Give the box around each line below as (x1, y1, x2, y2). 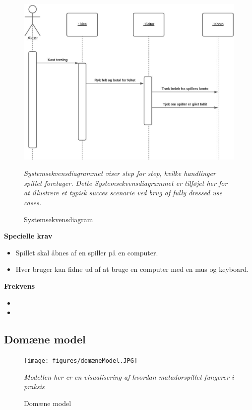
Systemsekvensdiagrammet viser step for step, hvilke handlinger (24, 168, 216, 178)
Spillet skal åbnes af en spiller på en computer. (15, 247, 158, 257)
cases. (24, 197, 42, 207)
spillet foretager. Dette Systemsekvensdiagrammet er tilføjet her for (24, 177, 228, 188)
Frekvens (4, 280, 35, 291)
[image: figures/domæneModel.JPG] (24, 357, 138, 364)
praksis (24, 381, 45, 392)
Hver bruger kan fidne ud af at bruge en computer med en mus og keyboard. (15, 264, 249, 274)
